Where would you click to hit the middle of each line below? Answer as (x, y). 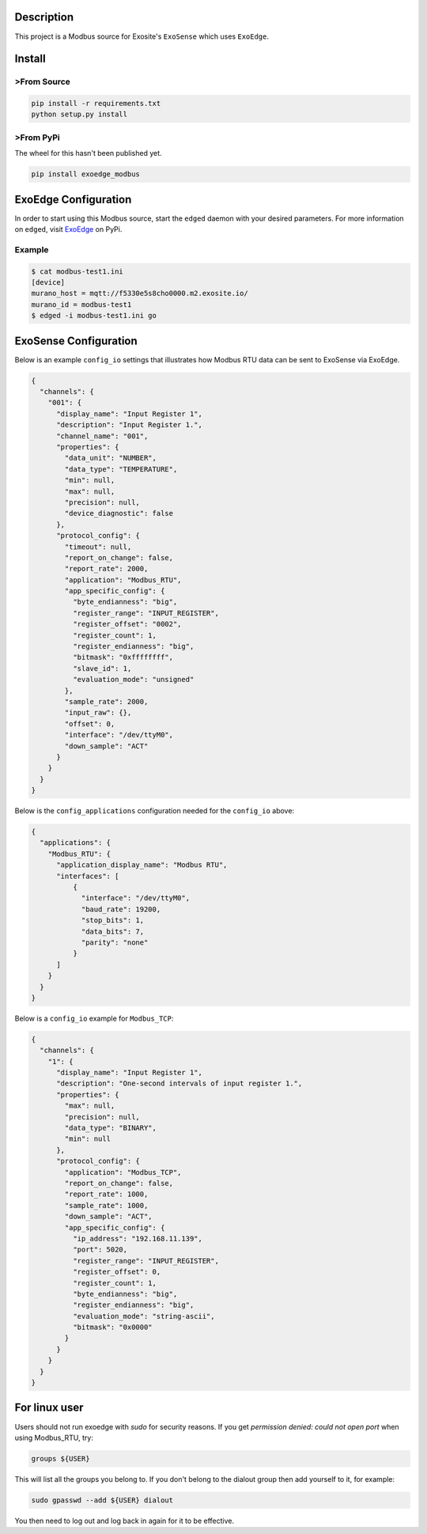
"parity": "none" (115, 943)
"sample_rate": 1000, (106, 1205)
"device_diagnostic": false (119, 513)
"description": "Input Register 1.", (130, 425)
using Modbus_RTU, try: (54, 1437)
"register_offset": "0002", (127, 624)
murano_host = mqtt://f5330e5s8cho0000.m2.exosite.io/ (140, 294)
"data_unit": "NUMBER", (111, 458)
